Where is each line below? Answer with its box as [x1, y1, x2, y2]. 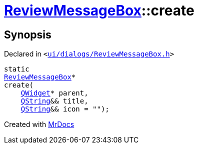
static [4, 65, 29, 73]
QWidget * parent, [20, 89, 88, 97]
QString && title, [20, 97, 88, 105]
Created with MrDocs [4, 120, 74, 129]
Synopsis [4, 28, 51, 41]
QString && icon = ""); [20, 105, 109, 113]
